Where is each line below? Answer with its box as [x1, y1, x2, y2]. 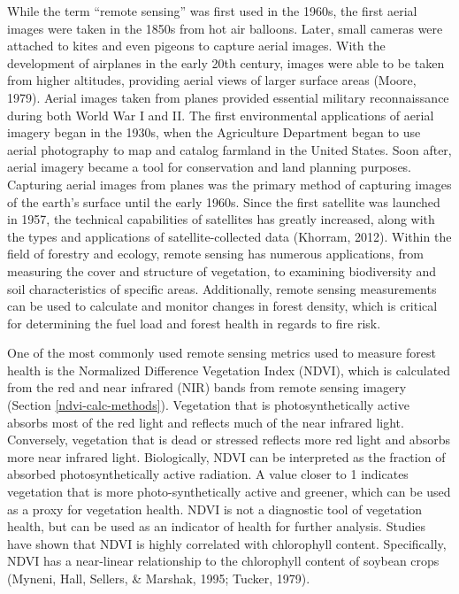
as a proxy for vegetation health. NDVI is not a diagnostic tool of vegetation [7, 499, 423, 518]
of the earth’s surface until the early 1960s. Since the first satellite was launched [7, 192, 440, 211]
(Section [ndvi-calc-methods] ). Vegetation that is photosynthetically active [7, 396, 409, 414]
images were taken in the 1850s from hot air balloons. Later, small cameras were [7, 19, 443, 37]
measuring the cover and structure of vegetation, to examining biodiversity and [7, 261, 437, 280]
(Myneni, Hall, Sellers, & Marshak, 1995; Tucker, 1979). [7, 569, 310, 587]
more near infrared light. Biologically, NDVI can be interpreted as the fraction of [7, 447, 446, 466]
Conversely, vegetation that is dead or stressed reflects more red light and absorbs [7, 430, 450, 449]
